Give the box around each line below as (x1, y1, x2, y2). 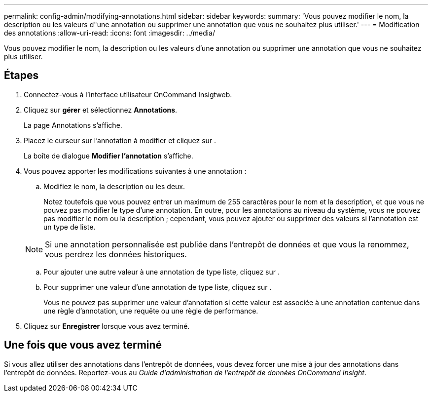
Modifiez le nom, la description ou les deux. (43, 182, 185, 191)
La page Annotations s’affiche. (24, 120, 122, 129)
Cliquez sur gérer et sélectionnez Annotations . (24, 105, 178, 114)
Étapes (4, 69, 39, 82)
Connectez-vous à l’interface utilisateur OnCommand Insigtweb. (24, 90, 232, 99)
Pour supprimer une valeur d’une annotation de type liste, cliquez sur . (43, 282, 272, 291)
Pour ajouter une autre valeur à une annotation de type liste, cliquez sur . (43, 267, 280, 276)
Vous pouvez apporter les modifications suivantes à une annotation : (24, 166, 247, 175)
